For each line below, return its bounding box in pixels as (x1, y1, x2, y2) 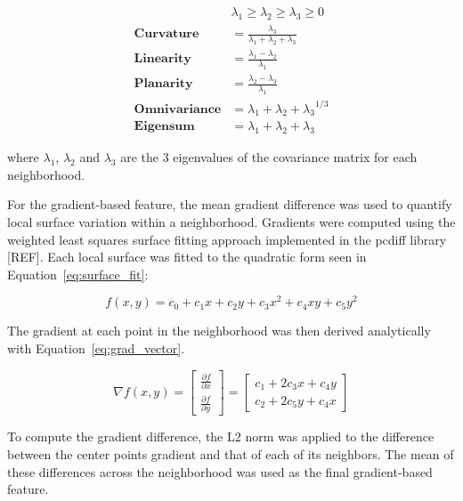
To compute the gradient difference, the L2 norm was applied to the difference (7, 427, 435, 446)
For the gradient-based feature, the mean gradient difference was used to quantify (7, 195, 452, 214)
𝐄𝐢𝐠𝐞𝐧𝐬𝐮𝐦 (134, 120, 195, 133)
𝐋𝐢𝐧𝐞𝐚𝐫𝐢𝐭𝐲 (134, 53, 191, 66)
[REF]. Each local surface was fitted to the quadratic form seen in (7, 247, 367, 266)
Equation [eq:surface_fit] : (7, 264, 149, 283)
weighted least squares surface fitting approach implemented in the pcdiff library (7, 230, 447, 248)
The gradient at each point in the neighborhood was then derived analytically (7, 321, 431, 340)
